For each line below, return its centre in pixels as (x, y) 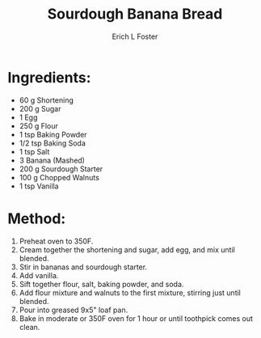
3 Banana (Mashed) (52, 160)
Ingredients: (49, 77)
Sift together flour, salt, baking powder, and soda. (101, 284)
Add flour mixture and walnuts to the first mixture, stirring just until (130, 293)
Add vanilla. (39, 275)
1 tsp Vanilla (39, 186)
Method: (37, 218)
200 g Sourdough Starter (61, 169)
